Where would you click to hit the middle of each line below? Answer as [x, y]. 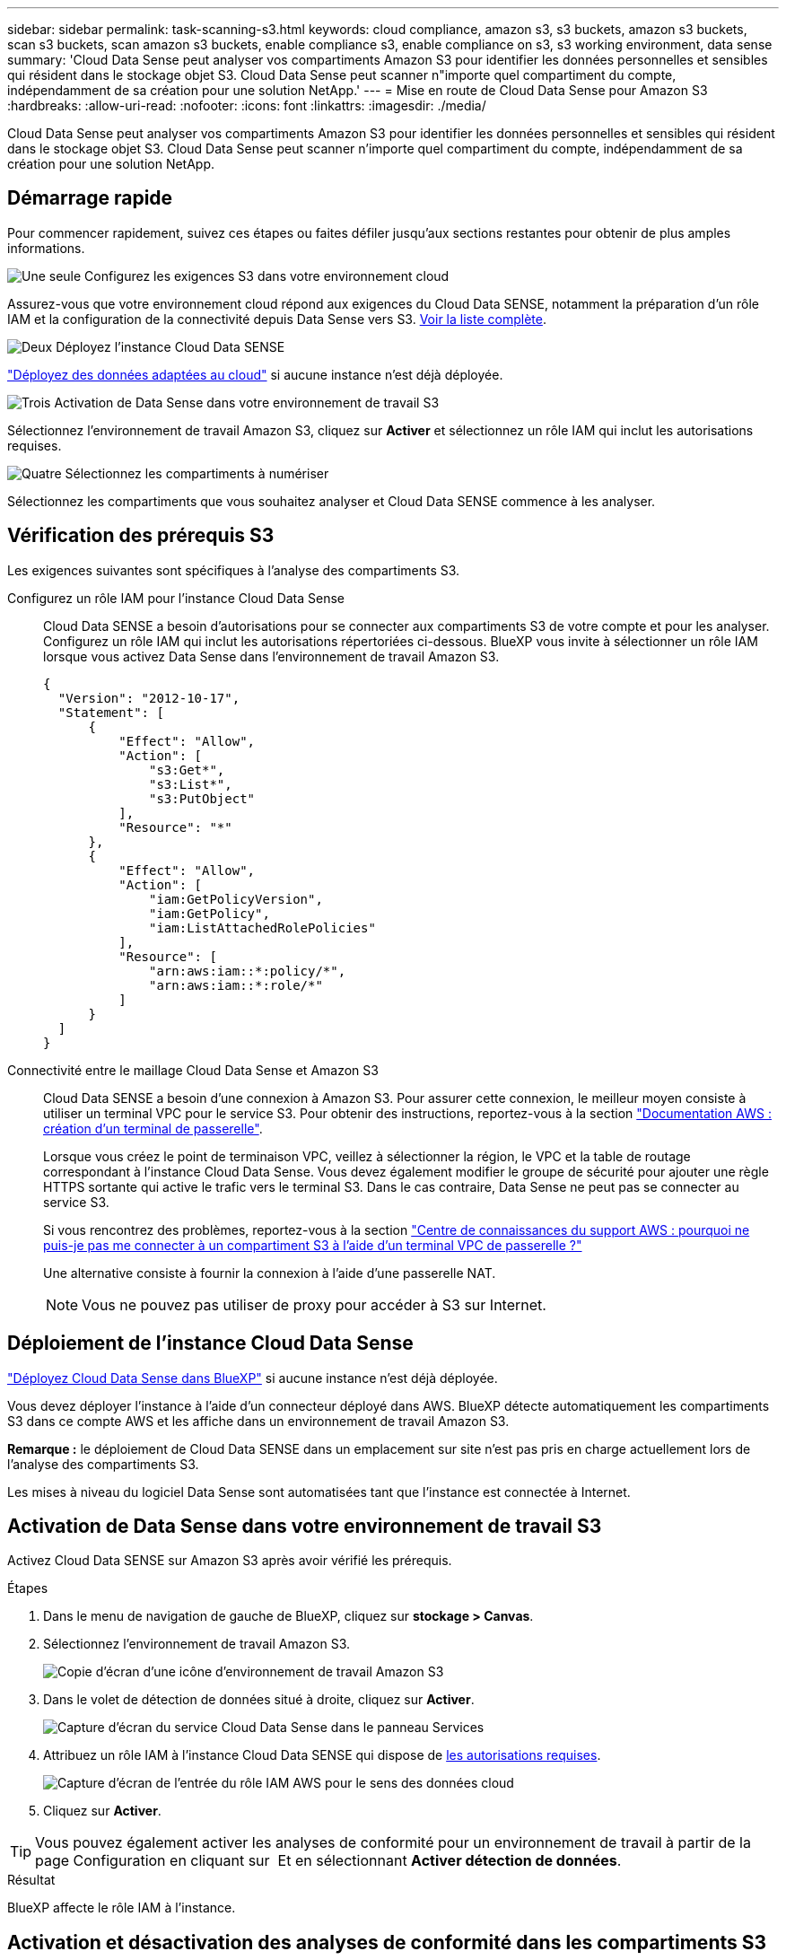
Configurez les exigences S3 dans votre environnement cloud [267, 276]
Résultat [31, 1880]
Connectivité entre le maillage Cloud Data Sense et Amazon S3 [193, 1070]
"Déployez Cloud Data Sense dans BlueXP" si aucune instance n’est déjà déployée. [253, 1378]
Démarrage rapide [90, 198]
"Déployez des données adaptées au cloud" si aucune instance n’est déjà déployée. [255, 374]
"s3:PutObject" [202, 798]
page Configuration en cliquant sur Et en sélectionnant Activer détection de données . [328, 1861]
